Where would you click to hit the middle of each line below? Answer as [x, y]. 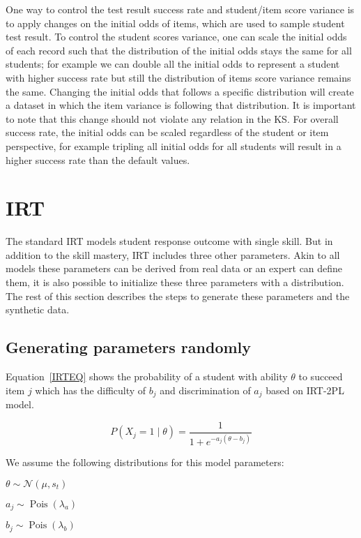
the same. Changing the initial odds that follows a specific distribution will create [180, 91]
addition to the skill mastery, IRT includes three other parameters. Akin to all [173, 254]
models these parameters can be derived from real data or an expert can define [174, 268]
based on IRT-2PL [305, 390]
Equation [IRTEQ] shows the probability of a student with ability [147, 376]
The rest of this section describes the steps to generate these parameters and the [178, 296]
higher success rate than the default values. [98, 159]
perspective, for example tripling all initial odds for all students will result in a [174, 145]
